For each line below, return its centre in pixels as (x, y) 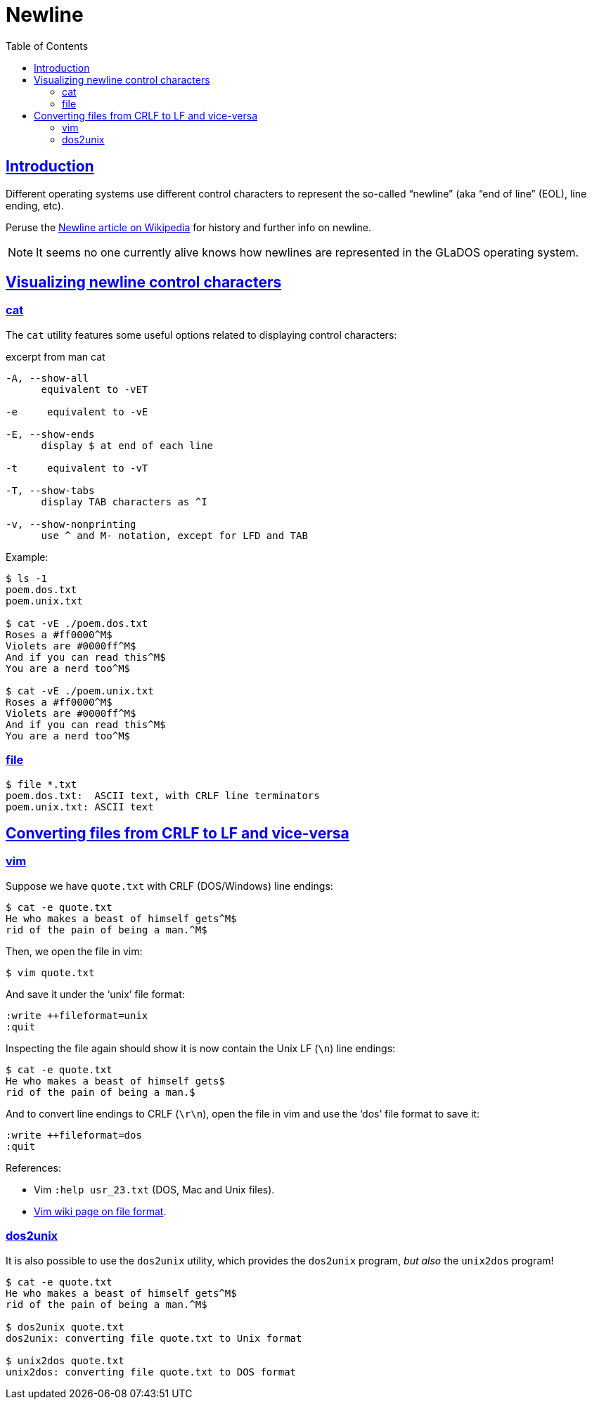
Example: (27, 557)
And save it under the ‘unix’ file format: (95, 994)
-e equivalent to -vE (77, 412)
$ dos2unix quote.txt (65, 1327)
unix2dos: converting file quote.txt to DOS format (151, 1372)
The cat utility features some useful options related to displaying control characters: (201, 335)
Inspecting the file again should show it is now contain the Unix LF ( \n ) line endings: (201, 1048)
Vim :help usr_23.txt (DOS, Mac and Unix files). (154, 1189)
